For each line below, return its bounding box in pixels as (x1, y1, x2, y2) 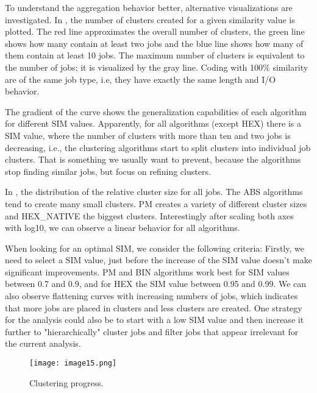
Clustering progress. (29, 376, 104, 389)
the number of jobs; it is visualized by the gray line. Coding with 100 (5, 60, 263, 73)
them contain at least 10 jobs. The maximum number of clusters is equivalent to (5, 49, 305, 62)
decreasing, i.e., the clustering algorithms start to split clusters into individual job (5, 141, 311, 154)
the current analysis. (5, 337, 81, 350)
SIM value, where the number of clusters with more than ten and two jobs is (5, 129, 291, 141)
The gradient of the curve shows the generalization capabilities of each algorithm (5, 105, 307, 118)
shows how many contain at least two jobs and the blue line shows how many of (5, 37, 304, 49)
